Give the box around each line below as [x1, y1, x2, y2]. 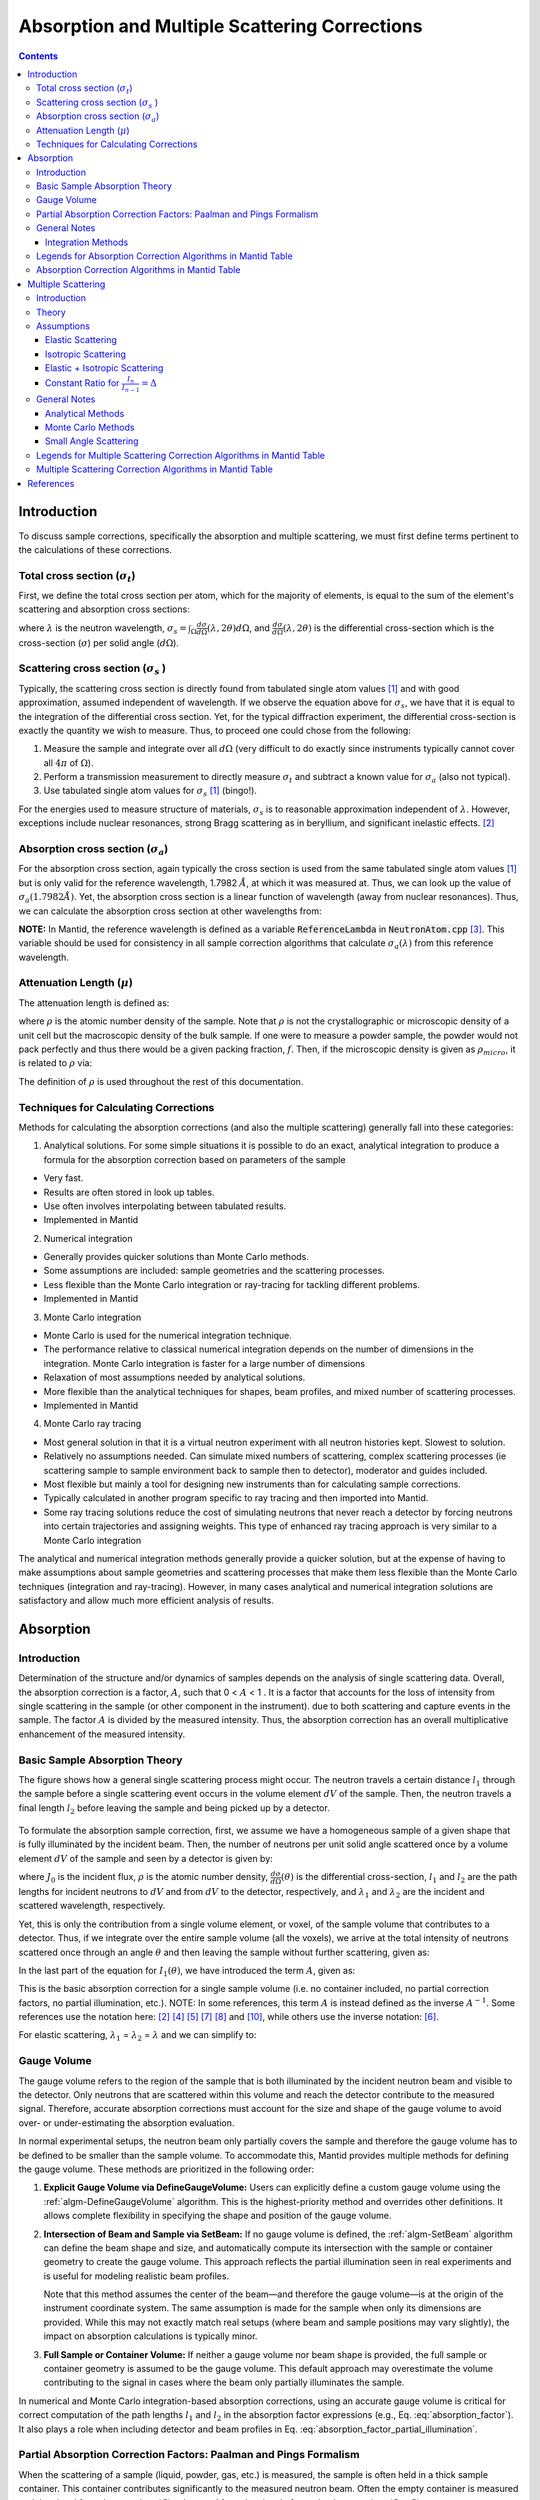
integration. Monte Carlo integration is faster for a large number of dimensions [43, 1357, 365, 1369]
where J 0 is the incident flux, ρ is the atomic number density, [18, 1871, 269, 1885]
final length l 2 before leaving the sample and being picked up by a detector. [18, 1801, 330, 1816]
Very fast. [43, 1172, 84, 1184]
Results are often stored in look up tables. [43, 1186, 215, 1198]
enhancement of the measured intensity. [18, 1728, 185, 1740]
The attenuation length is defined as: [18, 996, 170, 1009]
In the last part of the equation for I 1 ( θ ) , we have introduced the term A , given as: [18, 1964, 356, 1979]
